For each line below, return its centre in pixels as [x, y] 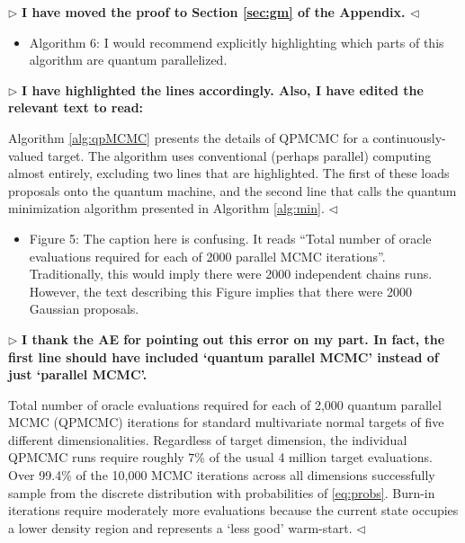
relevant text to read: [76, 107]
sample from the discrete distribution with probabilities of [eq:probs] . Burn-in [222, 492]
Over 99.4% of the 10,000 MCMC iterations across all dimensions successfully [222, 475]
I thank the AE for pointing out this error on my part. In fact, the [233, 338]
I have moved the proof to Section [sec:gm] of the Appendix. [214, 12]
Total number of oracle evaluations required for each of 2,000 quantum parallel [225, 404]
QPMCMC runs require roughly [96, 457]
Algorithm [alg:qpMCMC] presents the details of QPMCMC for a [188, 137]
